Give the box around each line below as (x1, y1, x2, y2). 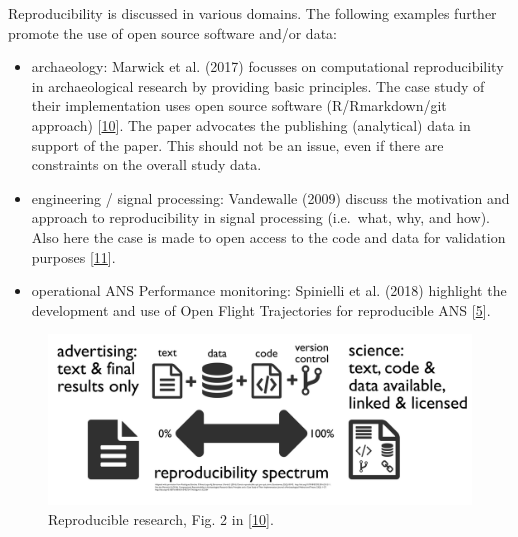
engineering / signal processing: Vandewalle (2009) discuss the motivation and (31, 187, 510, 208)
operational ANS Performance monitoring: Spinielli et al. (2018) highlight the (31, 280, 507, 301)
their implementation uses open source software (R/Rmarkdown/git (31, 95, 447, 116)
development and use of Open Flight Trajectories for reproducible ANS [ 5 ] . (31, 299, 491, 320)
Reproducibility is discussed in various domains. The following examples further (8, 3, 497, 23)
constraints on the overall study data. (31, 154, 262, 175)
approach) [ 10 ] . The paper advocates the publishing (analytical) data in (31, 114, 471, 135)
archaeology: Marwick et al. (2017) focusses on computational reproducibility (31, 56, 504, 77)
